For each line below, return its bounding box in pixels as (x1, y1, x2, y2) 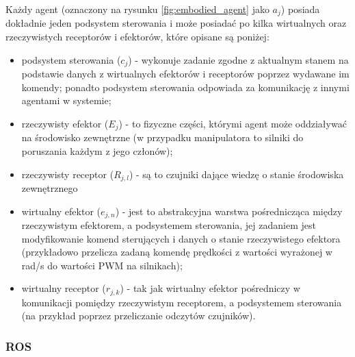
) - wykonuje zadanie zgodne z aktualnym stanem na (128, 52, 349, 66)
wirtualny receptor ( (21, 281, 106, 295)
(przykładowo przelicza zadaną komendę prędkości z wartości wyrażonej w (21, 245, 332, 259)
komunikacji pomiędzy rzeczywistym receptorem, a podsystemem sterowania (21, 295, 342, 309)
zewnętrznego (21, 180, 78, 195)
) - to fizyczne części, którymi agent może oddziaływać (118, 116, 347, 130)
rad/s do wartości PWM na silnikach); (21, 258, 183, 272)
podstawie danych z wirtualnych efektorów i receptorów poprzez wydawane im (21, 66, 350, 81)
